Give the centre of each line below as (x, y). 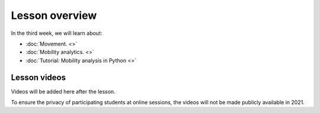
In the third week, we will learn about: (57, 33)
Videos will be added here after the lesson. (63, 91)
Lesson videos (39, 77)
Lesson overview (54, 15)
